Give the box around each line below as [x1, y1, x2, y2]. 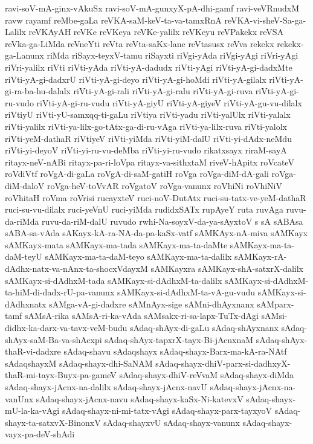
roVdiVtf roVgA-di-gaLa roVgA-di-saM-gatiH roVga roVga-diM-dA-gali [5, 167, 269, 180]
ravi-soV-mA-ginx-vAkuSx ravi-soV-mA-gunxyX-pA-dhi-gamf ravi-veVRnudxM [5, 2, 300, 14]
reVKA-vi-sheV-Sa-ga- [224, 13, 306, 26]
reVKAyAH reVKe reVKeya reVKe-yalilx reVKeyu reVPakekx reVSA [28, 25, 284, 38]
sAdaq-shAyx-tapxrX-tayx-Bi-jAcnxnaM [105, 333, 254, 346]
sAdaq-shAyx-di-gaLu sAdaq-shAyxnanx [129, 321, 279, 334]
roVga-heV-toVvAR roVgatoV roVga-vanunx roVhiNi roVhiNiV [47, 179, 282, 191]
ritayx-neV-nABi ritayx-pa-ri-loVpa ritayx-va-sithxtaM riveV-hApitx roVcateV [5, 155, 294, 168]
